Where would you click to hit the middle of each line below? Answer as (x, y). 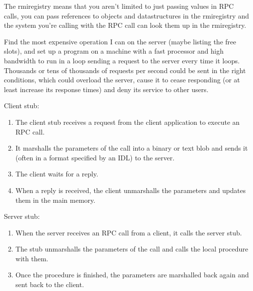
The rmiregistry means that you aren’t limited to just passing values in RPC (119, 6)
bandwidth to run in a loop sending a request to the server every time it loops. (122, 60)
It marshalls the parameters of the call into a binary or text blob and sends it (132, 148)
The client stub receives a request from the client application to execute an (127, 122)
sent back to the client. (50, 284)
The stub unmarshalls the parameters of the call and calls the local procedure (132, 249)
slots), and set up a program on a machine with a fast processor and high (114, 51)
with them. (32, 258)
